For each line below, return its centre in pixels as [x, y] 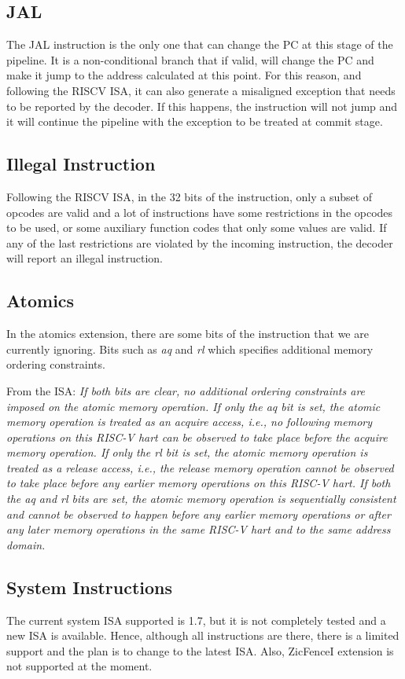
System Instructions [90, 587]
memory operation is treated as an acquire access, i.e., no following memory [190, 422]
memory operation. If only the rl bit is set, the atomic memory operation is [187, 452]
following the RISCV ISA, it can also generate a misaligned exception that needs [201, 90]
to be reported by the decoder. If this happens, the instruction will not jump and [202, 106]
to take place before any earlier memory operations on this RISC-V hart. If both [199, 483]
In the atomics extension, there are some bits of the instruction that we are [188, 334]
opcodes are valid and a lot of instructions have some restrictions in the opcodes [200, 212]
